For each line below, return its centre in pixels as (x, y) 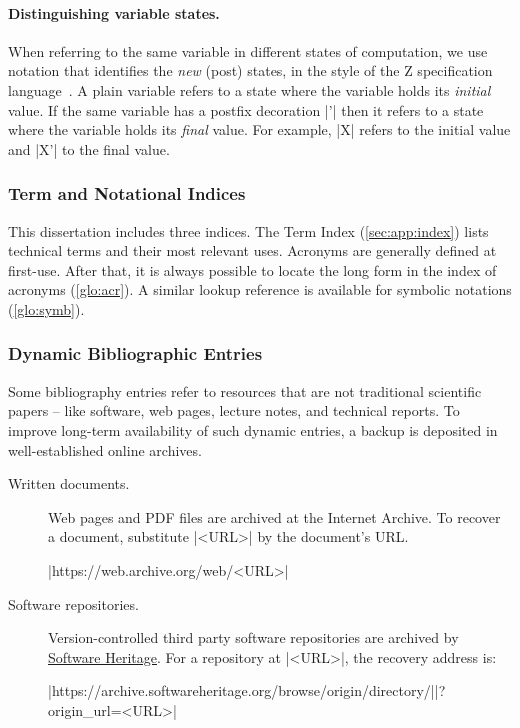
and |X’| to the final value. (89, 148)
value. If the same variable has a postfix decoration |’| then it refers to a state (246, 109)
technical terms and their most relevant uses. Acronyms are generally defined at (252, 250)
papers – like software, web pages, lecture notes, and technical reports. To (234, 410)
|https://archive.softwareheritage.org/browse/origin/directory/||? (247, 690)
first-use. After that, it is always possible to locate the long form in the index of (252, 269)
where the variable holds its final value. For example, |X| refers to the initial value (259, 129)
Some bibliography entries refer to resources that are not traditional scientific (245, 390)
